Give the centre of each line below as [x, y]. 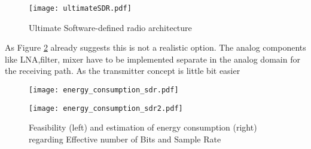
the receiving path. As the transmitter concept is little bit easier [123, 71]
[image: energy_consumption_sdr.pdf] [104, 90]
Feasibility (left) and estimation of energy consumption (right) [143, 127]
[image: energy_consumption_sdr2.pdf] [106, 108]
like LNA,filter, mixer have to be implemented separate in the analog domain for [153, 59]
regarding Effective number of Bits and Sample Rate [125, 139]
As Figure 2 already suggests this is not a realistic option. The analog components [155, 47]
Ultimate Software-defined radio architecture [110, 27]
